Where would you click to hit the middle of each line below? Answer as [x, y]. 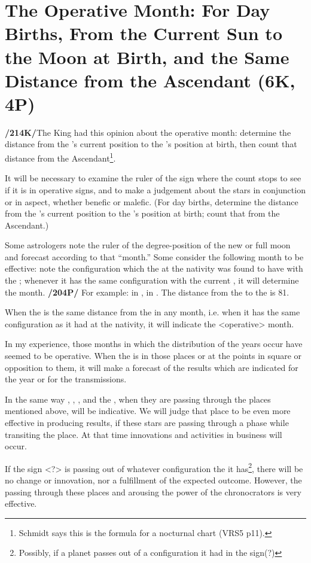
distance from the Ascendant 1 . [60, 157]
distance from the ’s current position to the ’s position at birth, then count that [151, 144]
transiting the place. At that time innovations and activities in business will [144, 434]
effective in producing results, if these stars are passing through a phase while [147, 422]
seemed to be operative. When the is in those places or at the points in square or [153, 356]
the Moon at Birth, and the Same [147, 57]
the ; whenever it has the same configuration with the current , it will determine [152, 280]
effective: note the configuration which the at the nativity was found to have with [154, 268]
